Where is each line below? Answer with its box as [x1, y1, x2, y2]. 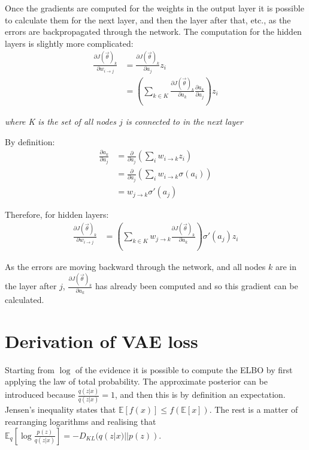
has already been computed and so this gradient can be [95, 280, 298, 292]
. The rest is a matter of [209, 403, 298, 416]
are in [275, 260, 296, 273]
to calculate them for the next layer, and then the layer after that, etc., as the [5, 13, 291, 26]
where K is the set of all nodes [5, 115, 116, 128]
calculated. [5, 293, 44, 305]
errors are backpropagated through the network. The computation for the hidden [5, 25, 302, 38]
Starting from [5, 363, 54, 376]
